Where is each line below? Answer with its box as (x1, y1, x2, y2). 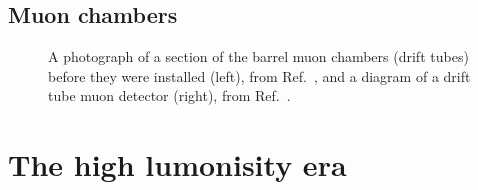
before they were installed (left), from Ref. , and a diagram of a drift (48, 65, 471, 86)
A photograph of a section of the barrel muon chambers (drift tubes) (48, 46, 469, 67)
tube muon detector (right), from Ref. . (48, 85, 291, 106)
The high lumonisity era (8, 144, 347, 185)
